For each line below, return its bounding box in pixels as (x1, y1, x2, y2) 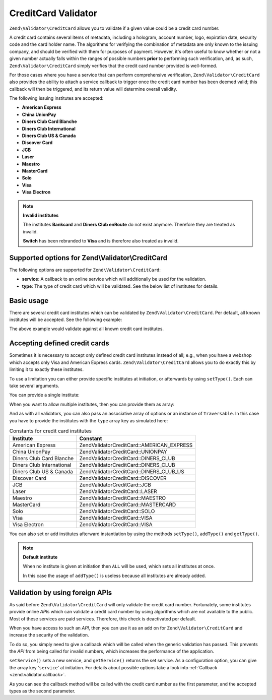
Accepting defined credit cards (9, 339, 109, 348)
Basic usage (9, 296, 49, 305)
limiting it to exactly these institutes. (9, 366, 84, 372)
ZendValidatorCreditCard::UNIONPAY (79, 449, 167, 456)
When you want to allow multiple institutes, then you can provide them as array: (9, 401, 175, 407)
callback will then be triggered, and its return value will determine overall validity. (9, 86, 177, 92)
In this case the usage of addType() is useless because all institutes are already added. (23, 572, 206, 579)
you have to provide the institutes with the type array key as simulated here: (9, 417, 168, 423)
